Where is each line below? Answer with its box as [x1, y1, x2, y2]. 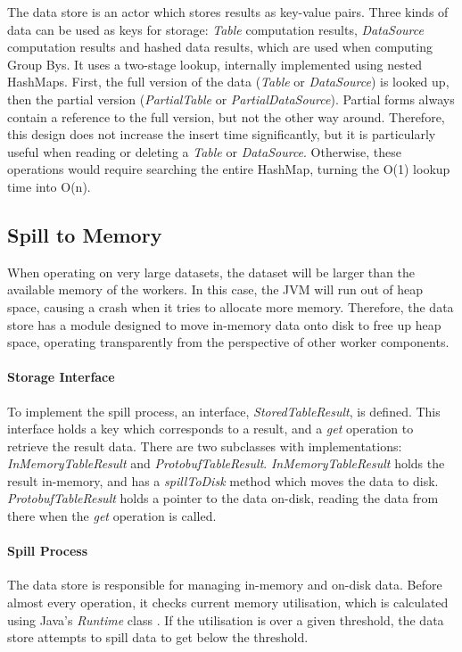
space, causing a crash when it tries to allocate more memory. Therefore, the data [7, 297, 454, 316]
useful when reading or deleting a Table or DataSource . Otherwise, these [7, 142, 401, 161]
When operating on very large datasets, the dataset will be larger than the [7, 262, 415, 281]
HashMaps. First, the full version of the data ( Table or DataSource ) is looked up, [7, 72, 450, 91]
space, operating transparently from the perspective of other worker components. [7, 333, 450, 351]
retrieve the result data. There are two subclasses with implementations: [7, 436, 402, 455]
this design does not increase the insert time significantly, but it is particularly [7, 125, 436, 144]
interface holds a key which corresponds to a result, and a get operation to [7, 419, 414, 438]
